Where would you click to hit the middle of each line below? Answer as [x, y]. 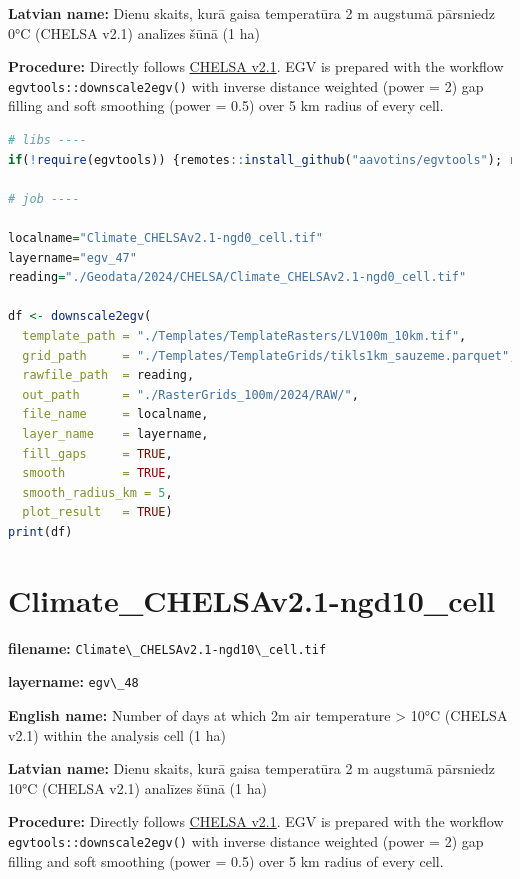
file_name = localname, [115, 414]
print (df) [40, 531]
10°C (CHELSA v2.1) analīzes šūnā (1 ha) [137, 787]
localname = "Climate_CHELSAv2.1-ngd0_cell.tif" [166, 238]
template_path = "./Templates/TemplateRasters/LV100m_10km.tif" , [244, 335]
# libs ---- [47, 140]
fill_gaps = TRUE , [97, 453]
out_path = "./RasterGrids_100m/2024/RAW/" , [190, 394]
